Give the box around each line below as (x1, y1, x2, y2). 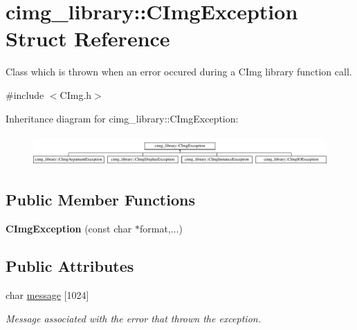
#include (6, 87, 44, 102)
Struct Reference (6, 24, 170, 53)
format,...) (139, 221, 183, 236)
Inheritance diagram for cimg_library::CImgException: (6, 111, 239, 125)
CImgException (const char (6, 221, 132, 236)
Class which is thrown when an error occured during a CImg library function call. (6, 64, 352, 79)
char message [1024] (6, 288, 89, 302)
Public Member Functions (6, 189, 195, 210)
